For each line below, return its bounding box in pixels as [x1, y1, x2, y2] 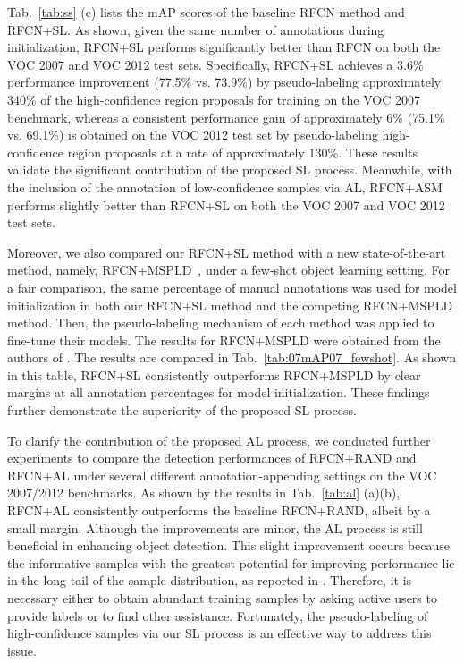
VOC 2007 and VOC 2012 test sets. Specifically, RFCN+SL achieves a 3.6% [7, 55, 424, 73]
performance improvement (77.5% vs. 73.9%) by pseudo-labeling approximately [7, 72, 442, 91]
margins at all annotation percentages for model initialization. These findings [7, 383, 430, 402]
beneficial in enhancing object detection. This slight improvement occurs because [7, 536, 451, 555]
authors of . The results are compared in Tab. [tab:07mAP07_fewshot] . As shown [7, 348, 457, 367]
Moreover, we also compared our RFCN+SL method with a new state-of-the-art [7, 242, 446, 261]
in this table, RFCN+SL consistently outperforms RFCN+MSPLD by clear [7, 365, 421, 384]
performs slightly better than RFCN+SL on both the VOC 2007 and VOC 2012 [7, 195, 445, 214]
